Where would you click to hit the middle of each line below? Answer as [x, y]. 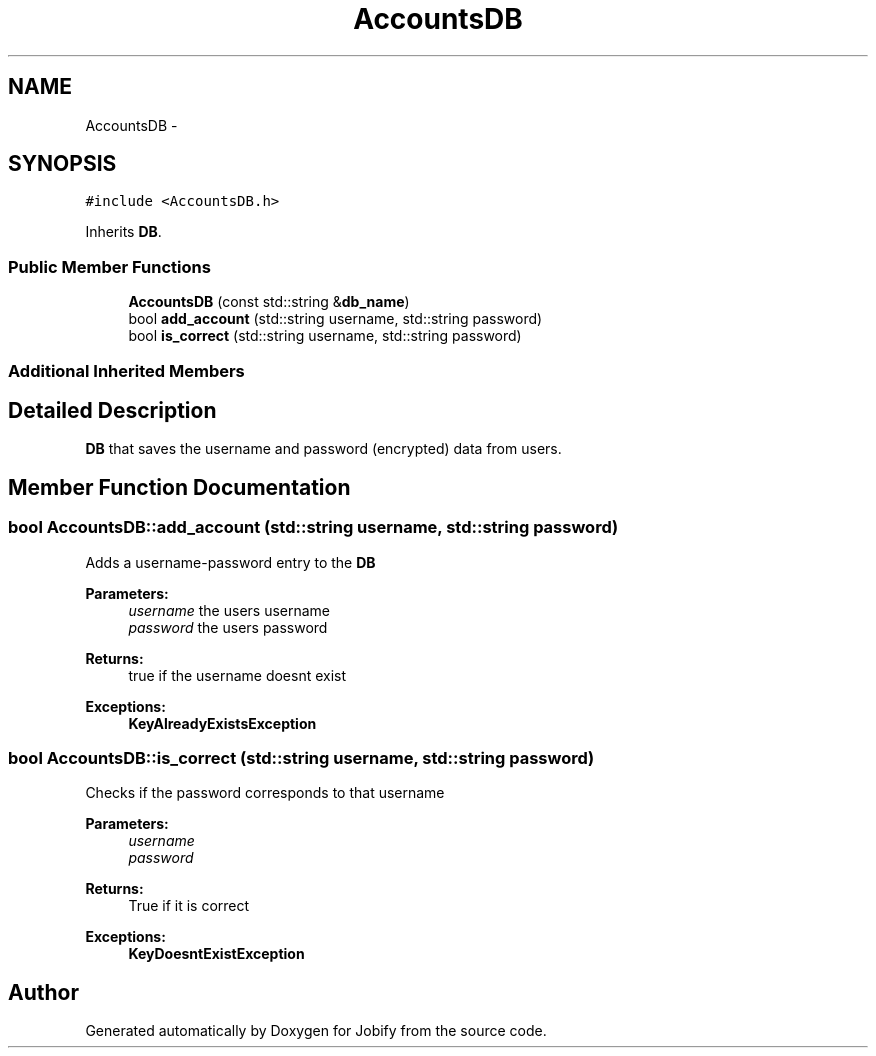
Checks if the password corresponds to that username [265, 793]
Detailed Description [112, 410]
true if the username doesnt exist [237, 675]
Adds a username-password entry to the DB [230, 562]
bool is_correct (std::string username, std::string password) [325, 336]
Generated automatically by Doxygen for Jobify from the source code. [316, 1031]
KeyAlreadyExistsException [222, 723]
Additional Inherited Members [126, 370]
